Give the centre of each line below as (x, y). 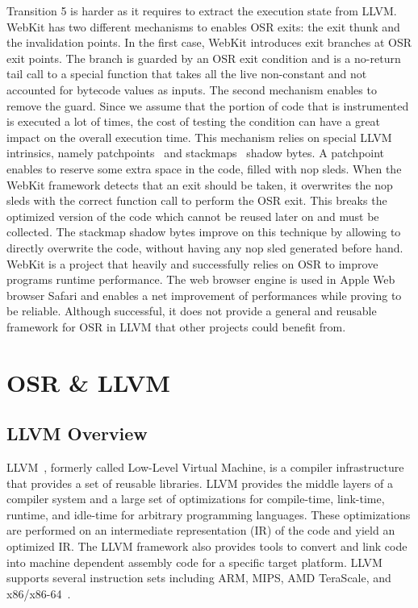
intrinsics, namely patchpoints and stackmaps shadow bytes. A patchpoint (196, 153)
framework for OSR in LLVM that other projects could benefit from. (176, 326)
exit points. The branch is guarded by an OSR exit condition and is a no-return (204, 58)
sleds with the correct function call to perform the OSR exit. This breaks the (197, 200)
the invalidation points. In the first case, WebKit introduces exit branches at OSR (209, 42)
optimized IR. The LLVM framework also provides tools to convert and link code (207, 546)
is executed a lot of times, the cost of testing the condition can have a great (194, 121)
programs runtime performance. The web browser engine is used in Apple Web (201, 279)
